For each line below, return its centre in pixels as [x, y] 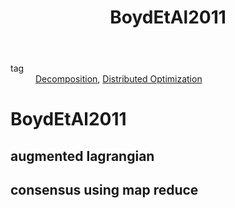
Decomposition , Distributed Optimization [119, 79]
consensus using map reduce [104, 190]
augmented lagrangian [82, 156]
